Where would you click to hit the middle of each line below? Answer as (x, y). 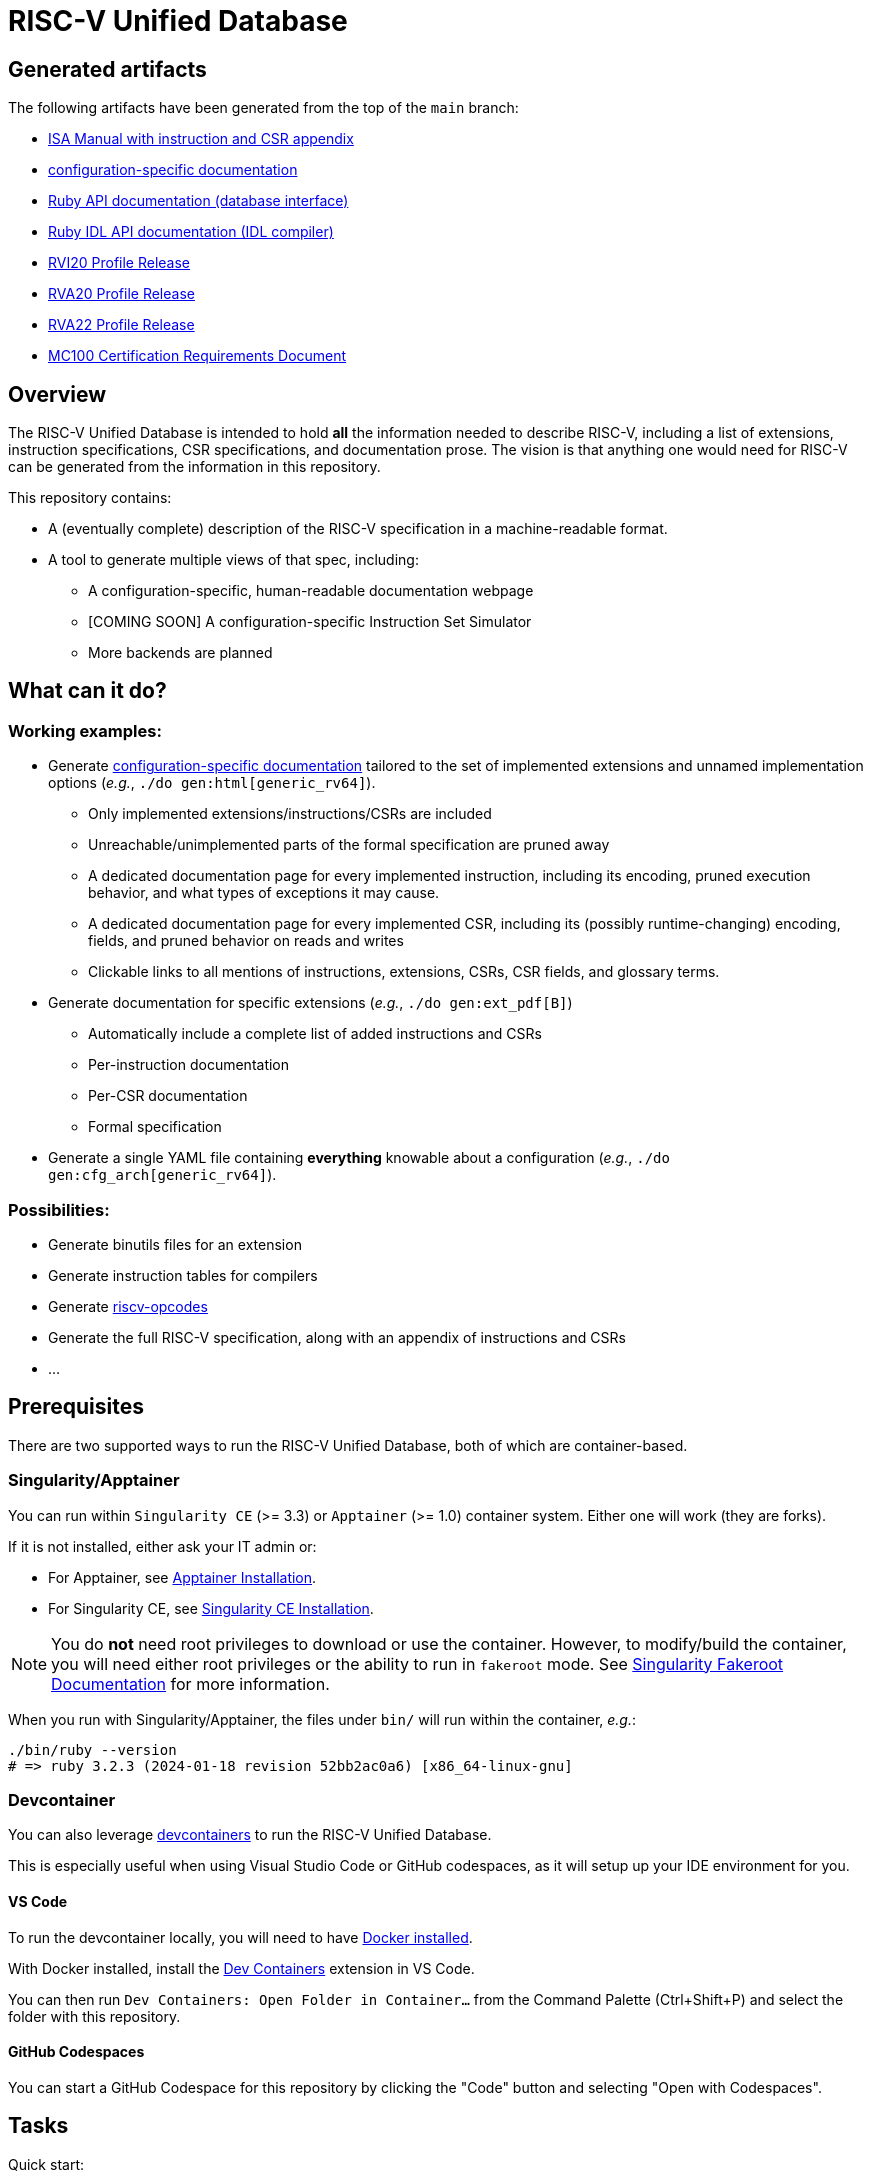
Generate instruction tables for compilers (183, 1275)
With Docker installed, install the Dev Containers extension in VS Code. (241, 1968)
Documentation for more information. (190, 1683)
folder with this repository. (94, 2016)
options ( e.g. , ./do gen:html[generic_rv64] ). (212, 783)
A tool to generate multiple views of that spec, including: (233, 560)
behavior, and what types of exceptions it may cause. (264, 893)
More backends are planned (180, 653)
